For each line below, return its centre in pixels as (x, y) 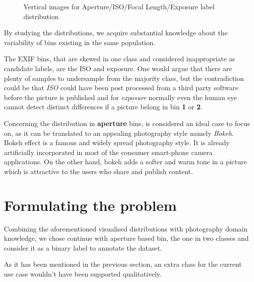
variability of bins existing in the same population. (80, 42)
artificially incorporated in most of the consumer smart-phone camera (108, 152)
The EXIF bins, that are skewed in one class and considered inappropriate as (120, 59)
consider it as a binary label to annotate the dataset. (83, 247)
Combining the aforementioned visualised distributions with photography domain (126, 228)
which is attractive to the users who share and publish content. (98, 171)
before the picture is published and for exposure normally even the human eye (121, 97)
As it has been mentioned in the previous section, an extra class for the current (123, 264)
